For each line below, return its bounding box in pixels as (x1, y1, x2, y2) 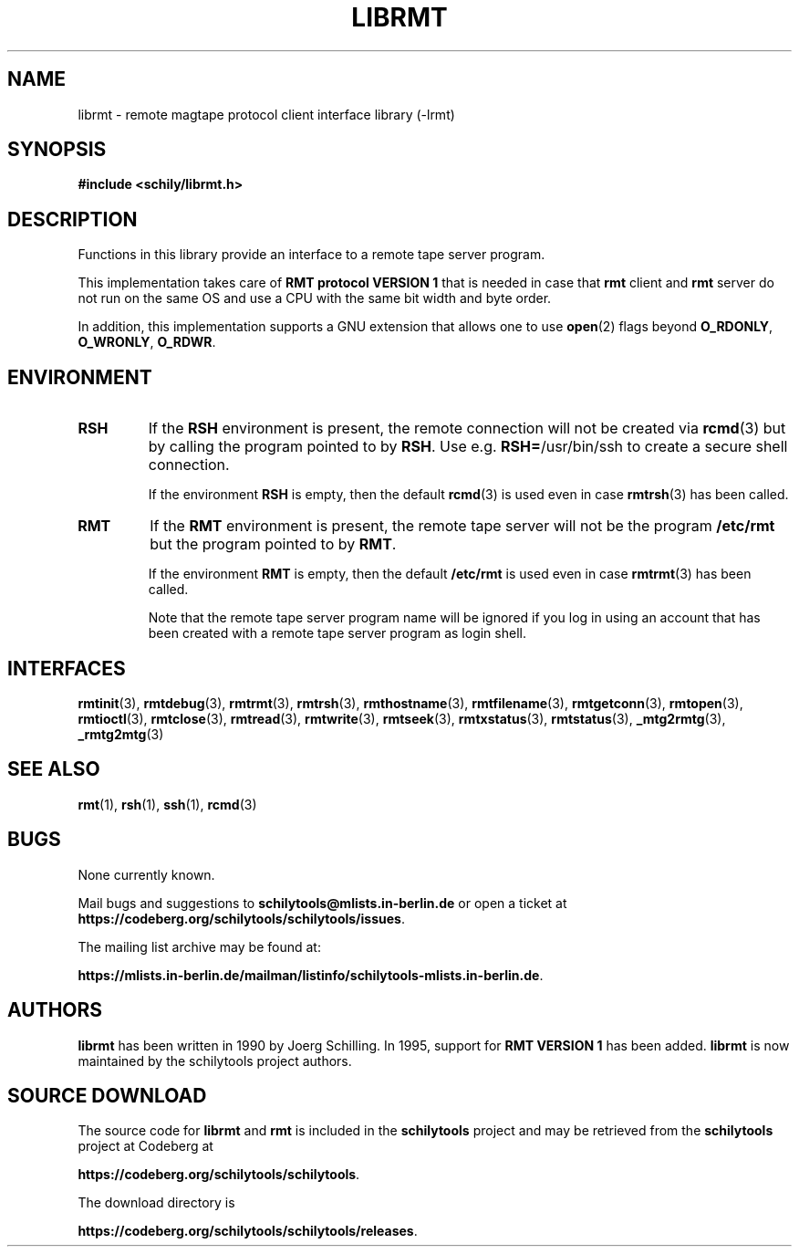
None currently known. (78, 866, 215, 883)
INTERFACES (7, 656, 126, 680)
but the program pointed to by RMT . (150, 535, 397, 554)
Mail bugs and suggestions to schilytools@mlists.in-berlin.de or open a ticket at (78, 894, 567, 911)
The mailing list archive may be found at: (78, 938, 321, 955)
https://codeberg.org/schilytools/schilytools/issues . (78, 910, 405, 926)
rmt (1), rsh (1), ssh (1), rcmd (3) (78, 796, 257, 812)
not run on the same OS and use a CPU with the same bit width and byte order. (78, 290, 552, 307)
